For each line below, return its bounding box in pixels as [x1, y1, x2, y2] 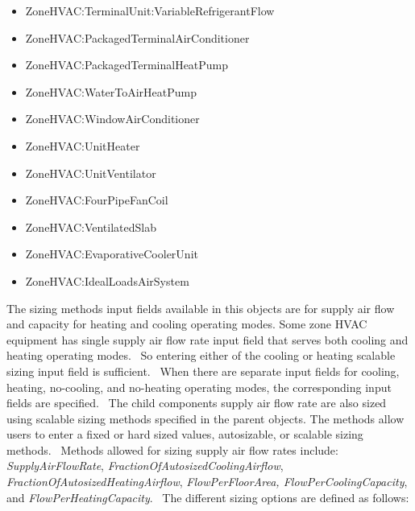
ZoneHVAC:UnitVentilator [25, 164, 156, 181]
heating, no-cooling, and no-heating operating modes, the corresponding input [6, 378, 392, 395]
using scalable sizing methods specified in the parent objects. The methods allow [6, 410, 405, 427]
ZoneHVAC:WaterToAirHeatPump [25, 83, 197, 100]
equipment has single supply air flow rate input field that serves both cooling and [6, 331, 409, 348]
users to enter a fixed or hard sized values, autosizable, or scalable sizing [6, 426, 363, 443]
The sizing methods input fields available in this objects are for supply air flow [6, 299, 395, 316]
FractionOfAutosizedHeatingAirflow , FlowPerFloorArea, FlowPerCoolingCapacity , [6, 473, 408, 490]
